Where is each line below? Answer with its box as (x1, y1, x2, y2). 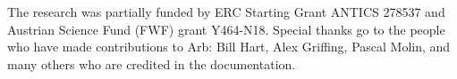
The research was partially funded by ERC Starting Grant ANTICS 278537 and (7, 3, 445, 20)
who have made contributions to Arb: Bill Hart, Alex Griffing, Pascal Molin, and (7, 37, 451, 56)
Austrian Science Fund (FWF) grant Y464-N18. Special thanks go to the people (7, 20, 445, 38)
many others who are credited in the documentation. (7, 54, 296, 73)
